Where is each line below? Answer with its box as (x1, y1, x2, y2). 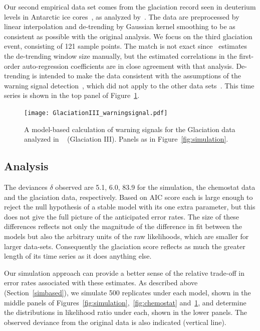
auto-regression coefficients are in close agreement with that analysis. (22, 60, 234, 71)
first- (239, 50, 254, 61)
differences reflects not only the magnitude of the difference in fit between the (4, 221, 242, 232)
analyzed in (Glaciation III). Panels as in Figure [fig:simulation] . (24, 134, 228, 144)
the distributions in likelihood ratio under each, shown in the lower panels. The (4, 307, 247, 317)
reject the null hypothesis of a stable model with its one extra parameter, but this (4, 201, 255, 212)
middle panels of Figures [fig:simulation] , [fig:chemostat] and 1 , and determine (4, 297, 246, 307)
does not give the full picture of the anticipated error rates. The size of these (4, 211, 239, 222)
